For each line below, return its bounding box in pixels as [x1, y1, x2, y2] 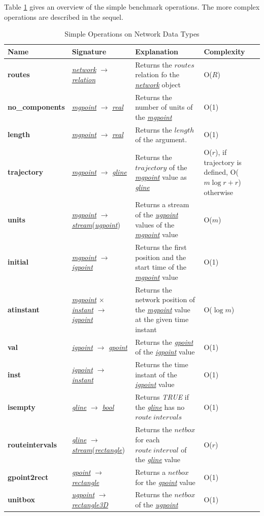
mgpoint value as [135, 172, 187, 182]
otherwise [204, 186, 234, 197]
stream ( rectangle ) [72, 444, 125, 455]
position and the [135, 251, 186, 262]
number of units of [135, 102, 193, 112]
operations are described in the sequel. [4, 11, 123, 22]
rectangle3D [72, 499, 108, 509]
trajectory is [204, 156, 242, 167]
